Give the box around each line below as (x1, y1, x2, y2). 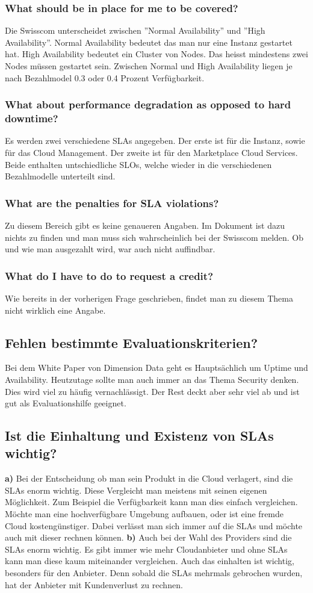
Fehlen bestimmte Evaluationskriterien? (5, 333, 258, 352)
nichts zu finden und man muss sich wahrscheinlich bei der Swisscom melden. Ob (5, 231, 304, 243)
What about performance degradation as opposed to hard (5, 97, 291, 112)
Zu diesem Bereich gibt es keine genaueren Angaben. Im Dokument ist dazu (5, 219, 285, 231)
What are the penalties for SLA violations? (5, 195, 219, 210)
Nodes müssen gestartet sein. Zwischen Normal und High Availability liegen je (5, 60, 293, 72)
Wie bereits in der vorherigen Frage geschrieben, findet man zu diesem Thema (5, 291, 293, 304)
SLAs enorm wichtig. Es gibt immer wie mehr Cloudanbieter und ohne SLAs (5, 542, 288, 555)
